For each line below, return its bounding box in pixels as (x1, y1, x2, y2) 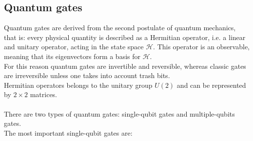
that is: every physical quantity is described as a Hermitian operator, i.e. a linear (4, 32, 246, 42)
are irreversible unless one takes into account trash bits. (4, 70, 170, 81)
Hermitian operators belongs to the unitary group (4, 80, 153, 90)
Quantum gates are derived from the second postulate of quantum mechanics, (4, 22, 236, 33)
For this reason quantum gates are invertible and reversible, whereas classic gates (4, 60, 246, 71)
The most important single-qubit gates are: (4, 127, 133, 138)
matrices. (30, 89, 58, 100)
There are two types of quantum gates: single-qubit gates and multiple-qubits (4, 108, 235, 119)
